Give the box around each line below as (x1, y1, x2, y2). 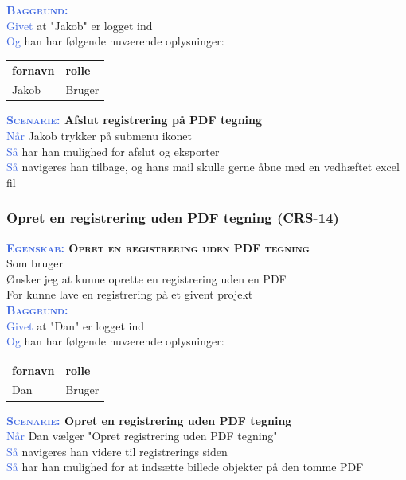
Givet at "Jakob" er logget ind (6, 17, 153, 33)
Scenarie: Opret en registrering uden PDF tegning (6, 412, 292, 428)
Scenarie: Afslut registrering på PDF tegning (6, 111, 263, 128)
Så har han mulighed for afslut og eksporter (6, 142, 220, 159)
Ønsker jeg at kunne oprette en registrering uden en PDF (6, 270, 287, 287)
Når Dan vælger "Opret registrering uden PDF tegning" (6, 427, 278, 444)
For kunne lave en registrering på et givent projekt (6, 286, 253, 302)
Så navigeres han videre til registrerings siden (6, 443, 228, 459)
